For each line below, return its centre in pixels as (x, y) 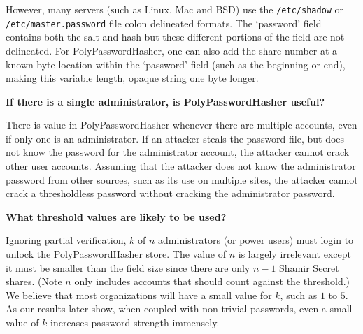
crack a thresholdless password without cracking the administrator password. (170, 193)
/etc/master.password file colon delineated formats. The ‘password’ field (164, 23)
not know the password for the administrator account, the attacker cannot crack (178, 152)
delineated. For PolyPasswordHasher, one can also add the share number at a (172, 50)
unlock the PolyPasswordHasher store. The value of (116, 254)
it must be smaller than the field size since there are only (128, 267)
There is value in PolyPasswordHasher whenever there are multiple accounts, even (181, 125)
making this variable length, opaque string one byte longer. (132, 78)
